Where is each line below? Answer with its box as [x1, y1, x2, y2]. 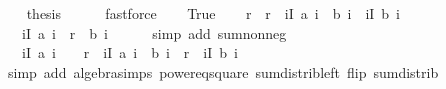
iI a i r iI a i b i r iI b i [21, 42, 238, 63]
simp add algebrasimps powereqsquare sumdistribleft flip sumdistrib [7, 61, 439, 82]
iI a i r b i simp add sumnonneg [21, 22, 287, 43]
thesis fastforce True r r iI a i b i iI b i [26, 3, 400, 23]
